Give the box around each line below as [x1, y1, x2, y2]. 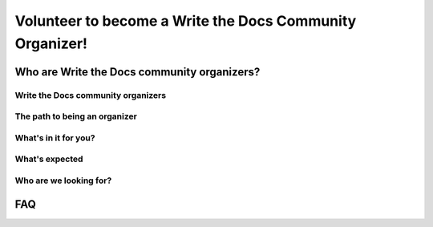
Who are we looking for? [14, 175, 112, 186]
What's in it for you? [14, 132, 95, 144]
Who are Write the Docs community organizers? [14, 65, 261, 79]
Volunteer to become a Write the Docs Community [14, 12, 357, 30]
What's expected [14, 153, 83, 164]
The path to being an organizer [14, 111, 138, 122]
